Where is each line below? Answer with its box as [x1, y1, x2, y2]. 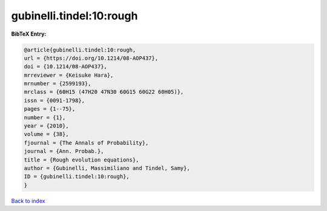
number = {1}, [24, 114, 66, 121]
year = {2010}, [24, 123, 69, 129]
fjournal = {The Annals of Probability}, [24, 139, 149, 146]
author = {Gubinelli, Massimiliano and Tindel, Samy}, [24, 165, 190, 172]
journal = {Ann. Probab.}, [24, 148, 104, 155]
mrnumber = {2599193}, [24, 80, 91, 87]
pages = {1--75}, [24, 106, 76, 112]
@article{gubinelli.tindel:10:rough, [24, 46, 136, 53]
